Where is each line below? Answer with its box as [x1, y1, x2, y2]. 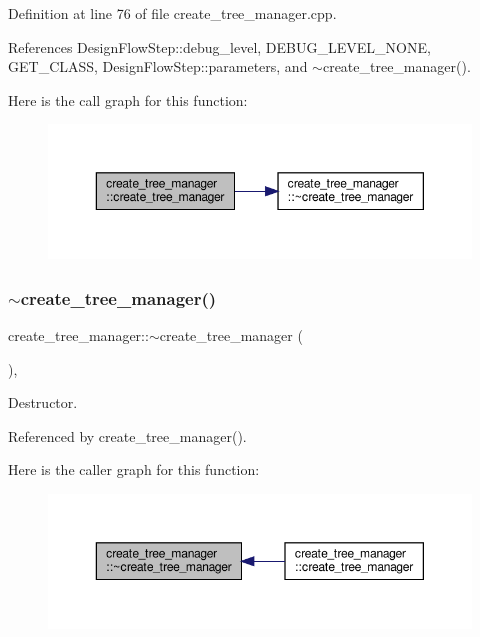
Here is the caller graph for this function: [8, 459, 260, 480]
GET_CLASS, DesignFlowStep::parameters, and [8, 56, 308, 77]
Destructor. [8, 392, 78, 413]
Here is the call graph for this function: [8, 89, 248, 110]
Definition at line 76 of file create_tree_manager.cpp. [8, 3, 337, 23]
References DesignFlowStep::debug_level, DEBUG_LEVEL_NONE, [8, 36, 431, 57]
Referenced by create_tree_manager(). [8, 425, 247, 446]
